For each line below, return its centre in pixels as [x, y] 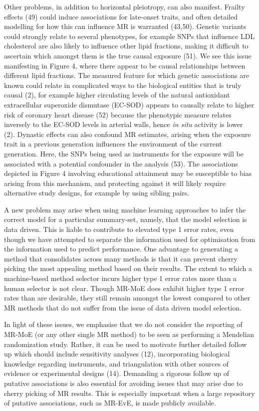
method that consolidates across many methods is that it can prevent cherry [121, 258]
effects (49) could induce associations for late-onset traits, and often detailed [121, 16]
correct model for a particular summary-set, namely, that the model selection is [126, 219]
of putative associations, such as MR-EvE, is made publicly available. [110, 403]
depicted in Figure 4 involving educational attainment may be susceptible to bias [128, 173]
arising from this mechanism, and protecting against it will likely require [115, 183]
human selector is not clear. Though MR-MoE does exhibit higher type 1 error [124, 288]
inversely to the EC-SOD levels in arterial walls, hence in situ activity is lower [124, 124]
